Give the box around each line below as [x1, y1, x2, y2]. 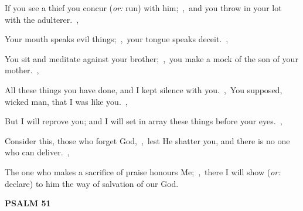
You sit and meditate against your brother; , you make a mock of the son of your [5, 52, 298, 64]
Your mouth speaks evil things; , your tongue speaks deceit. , [5, 33, 229, 45]
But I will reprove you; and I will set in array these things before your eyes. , [5, 115, 282, 127]
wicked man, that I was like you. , [5, 95, 128, 107]
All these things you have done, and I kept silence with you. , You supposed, [5, 83, 282, 96]
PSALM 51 [5, 197, 51, 209]
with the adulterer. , [5, 13, 79, 25]
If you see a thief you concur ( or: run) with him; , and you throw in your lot [5, 2, 282, 13]
